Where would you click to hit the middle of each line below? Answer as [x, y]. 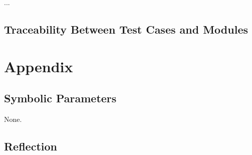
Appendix [39, 66]
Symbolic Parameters [60, 98]
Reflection [31, 146]
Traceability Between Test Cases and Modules [126, 29]
